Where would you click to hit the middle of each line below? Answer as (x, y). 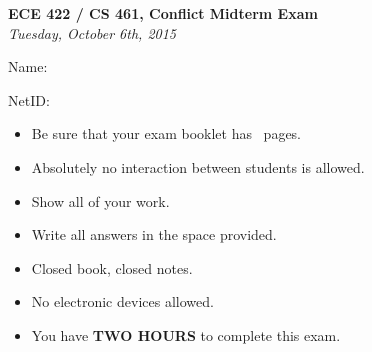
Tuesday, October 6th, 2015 (92, 32)
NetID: (29, 99)
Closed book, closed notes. (112, 267)
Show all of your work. (100, 200)
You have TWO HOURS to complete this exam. (186, 334)
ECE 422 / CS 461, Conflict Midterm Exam (163, 13)
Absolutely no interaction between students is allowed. (198, 166)
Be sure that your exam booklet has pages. (166, 133)
